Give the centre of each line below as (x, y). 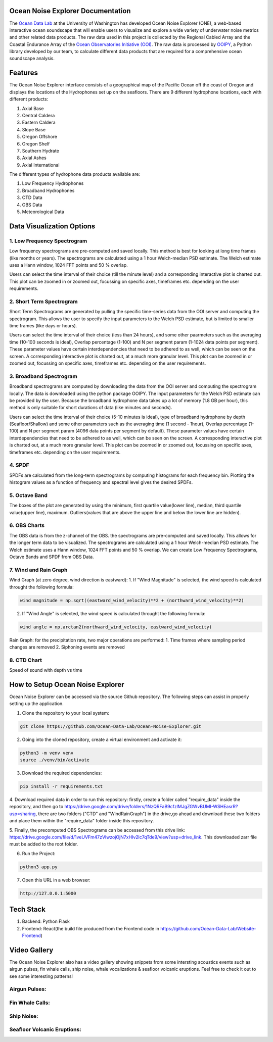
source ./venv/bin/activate (55, 760)
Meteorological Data (43, 212)
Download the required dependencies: (62, 773)
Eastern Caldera (39, 122)
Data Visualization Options (52, 226)
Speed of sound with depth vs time (46, 670)
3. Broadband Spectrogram (43, 376)
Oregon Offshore (40, 137)
